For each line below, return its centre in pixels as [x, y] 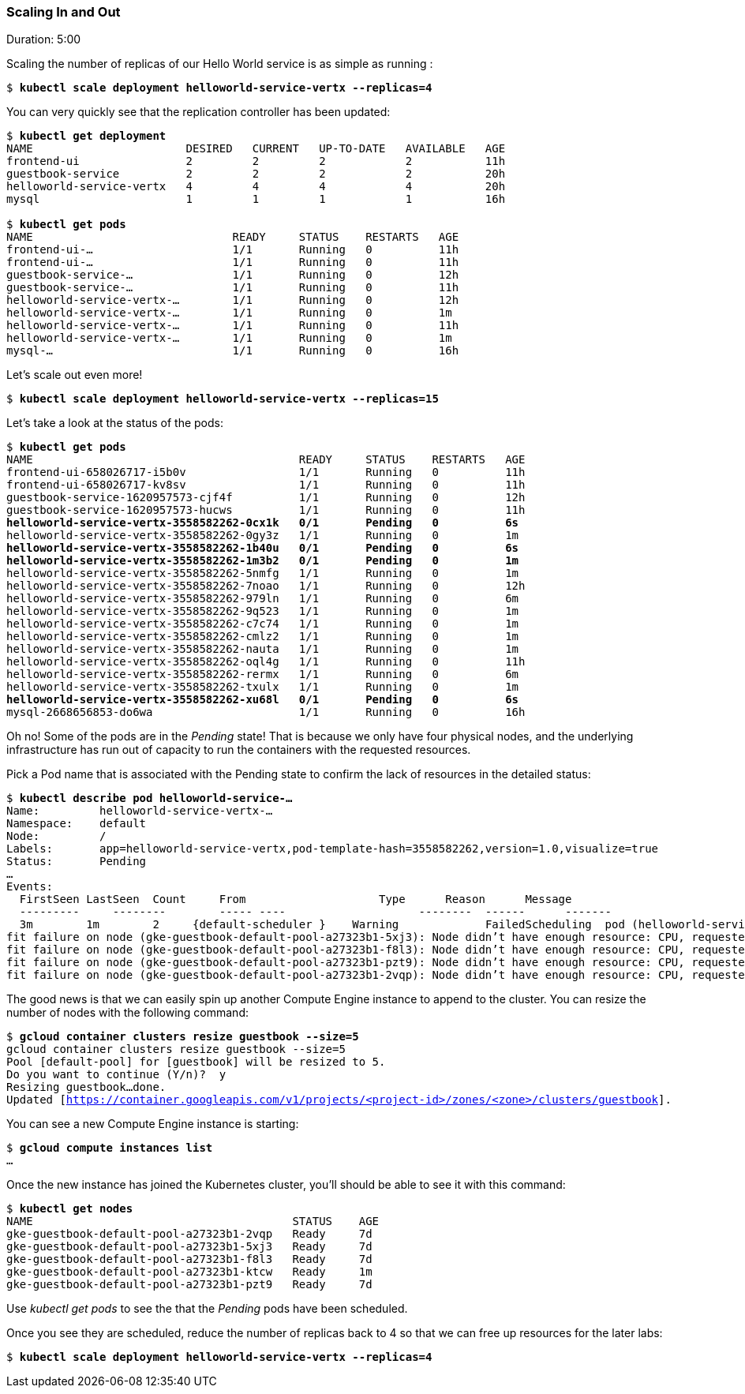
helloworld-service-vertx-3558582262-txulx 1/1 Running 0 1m [263, 687]
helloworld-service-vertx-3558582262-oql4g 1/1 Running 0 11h [266, 662]
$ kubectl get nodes [70, 1209]
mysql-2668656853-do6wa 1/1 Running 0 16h [266, 712]
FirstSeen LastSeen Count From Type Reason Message [296, 899]
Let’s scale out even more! [75, 375]
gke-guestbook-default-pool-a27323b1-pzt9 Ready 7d [189, 1285]
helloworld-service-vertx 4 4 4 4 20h [256, 187]
